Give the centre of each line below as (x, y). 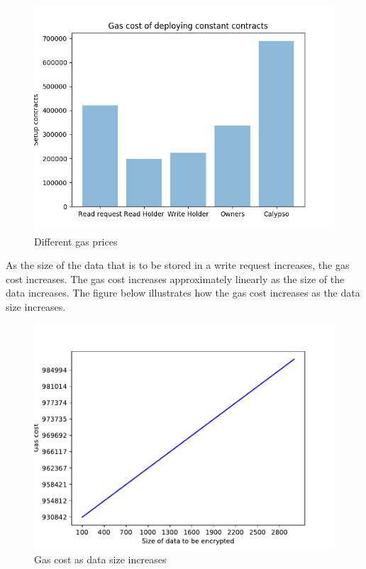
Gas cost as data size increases (100, 559)
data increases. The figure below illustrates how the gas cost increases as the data (183, 293)
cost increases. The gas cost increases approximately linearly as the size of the (175, 278)
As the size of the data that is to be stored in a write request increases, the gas (178, 265)
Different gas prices (76, 241)
